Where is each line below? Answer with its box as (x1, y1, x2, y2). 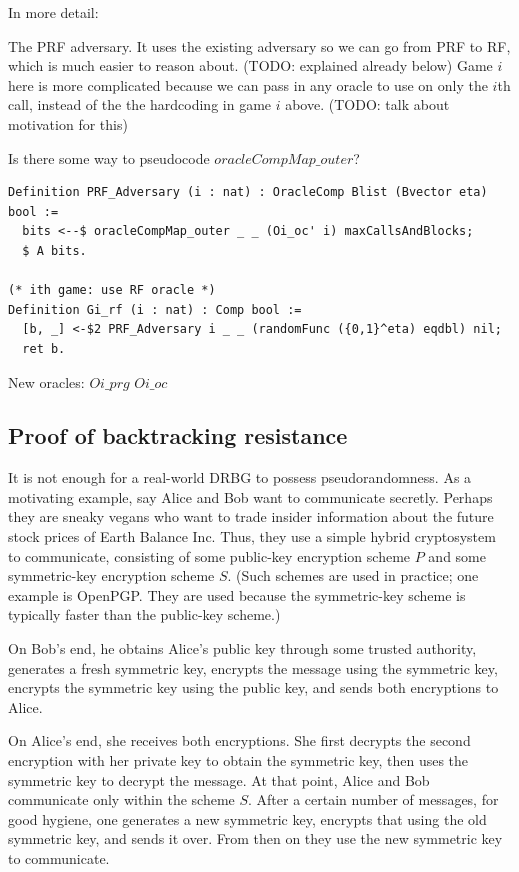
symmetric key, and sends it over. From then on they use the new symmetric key (8, 828, 503, 849)
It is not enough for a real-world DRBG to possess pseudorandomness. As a (8, 467, 472, 488)
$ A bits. (22, 243, 87, 258)
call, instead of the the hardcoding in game (8, 94, 272, 115)
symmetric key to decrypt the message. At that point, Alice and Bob (8, 769, 430, 790)
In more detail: (8, 2, 99, 22)
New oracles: (8, 371, 85, 392)
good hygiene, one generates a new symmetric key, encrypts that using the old (8, 808, 487, 829)
